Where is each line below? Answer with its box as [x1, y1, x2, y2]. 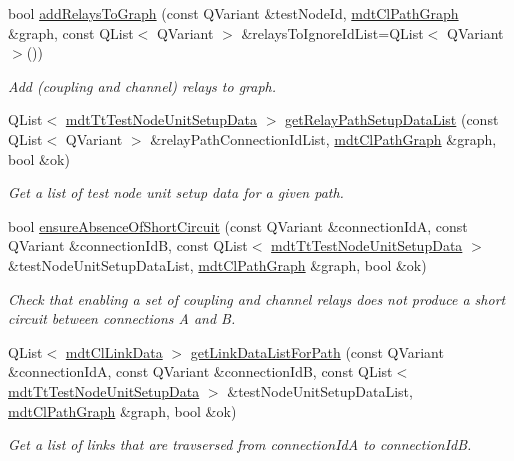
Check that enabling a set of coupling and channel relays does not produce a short [8, 288, 506, 309]
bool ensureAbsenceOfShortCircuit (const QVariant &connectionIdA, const [8, 215, 468, 236]
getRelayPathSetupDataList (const [285, 109, 499, 130]
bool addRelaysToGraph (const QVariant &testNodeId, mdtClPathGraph [8, 3, 459, 23]
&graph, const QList [8, 22, 134, 43]
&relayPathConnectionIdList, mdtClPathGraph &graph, [150, 128, 497, 149]
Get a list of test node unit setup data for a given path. [8, 182, 344, 203]
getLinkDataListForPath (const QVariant [190, 341, 444, 362]
